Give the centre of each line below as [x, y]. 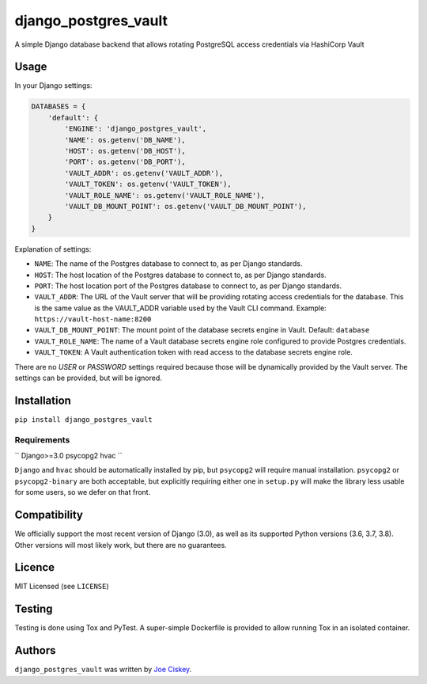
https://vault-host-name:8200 [93, 319]
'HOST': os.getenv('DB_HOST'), [125, 151]
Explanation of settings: [53, 249]
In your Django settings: [53, 85]
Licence [35, 567]
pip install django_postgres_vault [84, 419]
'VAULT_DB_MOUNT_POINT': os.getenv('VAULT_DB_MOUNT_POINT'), [185, 206]
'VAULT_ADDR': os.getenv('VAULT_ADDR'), [144, 173]
